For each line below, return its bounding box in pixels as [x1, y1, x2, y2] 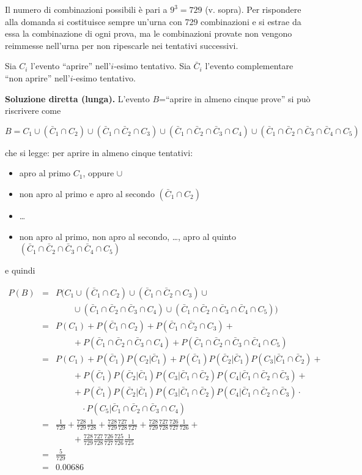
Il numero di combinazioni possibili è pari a [5, 3, 168, 15]
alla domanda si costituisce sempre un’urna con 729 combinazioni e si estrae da [5, 15, 301, 28]
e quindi [5, 264, 35, 277]
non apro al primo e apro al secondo [19, 187, 155, 200]
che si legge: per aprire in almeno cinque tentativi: [5, 146, 193, 159]
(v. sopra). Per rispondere [205, 3, 301, 15]
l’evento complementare [205, 59, 294, 72]
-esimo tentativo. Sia [114, 59, 191, 72]
